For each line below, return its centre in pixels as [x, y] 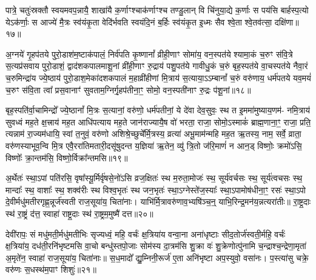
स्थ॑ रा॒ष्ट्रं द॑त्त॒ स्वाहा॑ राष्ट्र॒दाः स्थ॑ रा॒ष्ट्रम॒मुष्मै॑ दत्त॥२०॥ [79, 213]
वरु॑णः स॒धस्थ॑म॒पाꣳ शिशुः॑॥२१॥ [51, 269]
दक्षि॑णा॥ [287, 22]
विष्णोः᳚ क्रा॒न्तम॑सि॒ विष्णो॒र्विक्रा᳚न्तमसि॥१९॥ [67, 157]
